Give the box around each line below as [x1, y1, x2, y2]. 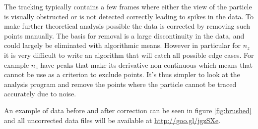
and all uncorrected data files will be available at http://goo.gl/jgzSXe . [4, 115, 221, 125]
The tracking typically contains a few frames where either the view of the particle [4, 1, 252, 11]
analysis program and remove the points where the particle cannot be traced [4, 79, 237, 89]
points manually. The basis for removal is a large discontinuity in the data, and [4, 30, 245, 41]
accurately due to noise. [4, 88, 76, 99]
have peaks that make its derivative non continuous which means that [40, 59, 253, 70]
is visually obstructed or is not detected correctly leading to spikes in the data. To [4, 11, 254, 21]
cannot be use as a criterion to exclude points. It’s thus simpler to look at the [4, 69, 240, 80]
